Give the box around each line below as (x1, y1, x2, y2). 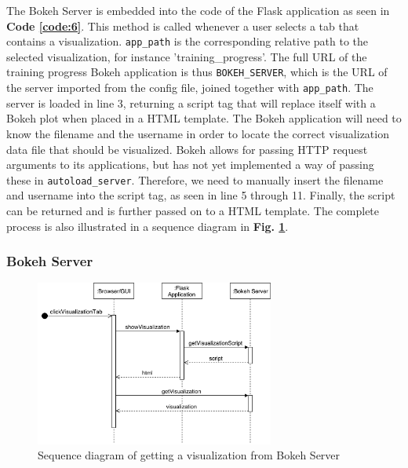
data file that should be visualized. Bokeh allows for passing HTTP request (6, 141, 368, 157)
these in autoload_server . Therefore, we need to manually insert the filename (6, 171, 384, 188)
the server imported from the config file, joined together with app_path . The (6, 79, 373, 96)
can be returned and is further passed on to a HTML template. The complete (6, 202, 380, 218)
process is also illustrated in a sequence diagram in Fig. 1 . (6, 218, 289, 234)
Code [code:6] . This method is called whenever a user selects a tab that (6, 17, 359, 34)
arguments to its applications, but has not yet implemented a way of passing (6, 156, 374, 173)
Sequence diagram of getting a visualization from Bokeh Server (38, 447, 341, 463)
